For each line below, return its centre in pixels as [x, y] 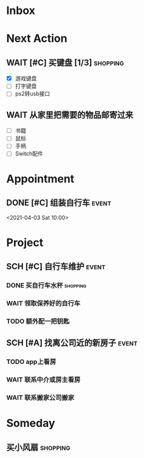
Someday [31, 423]
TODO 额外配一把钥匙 [38, 321]
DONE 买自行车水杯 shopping [46, 285]
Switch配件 [29, 154]
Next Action [37, 39]
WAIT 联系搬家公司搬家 [40, 398]
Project [25, 242]
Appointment [40, 179]
